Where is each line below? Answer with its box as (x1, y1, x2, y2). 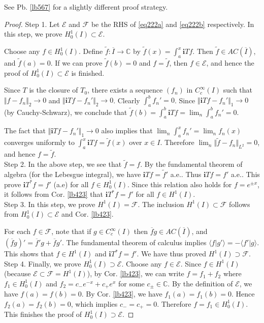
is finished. (71, 67, 105, 78)
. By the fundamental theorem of (140, 159, 243, 169)
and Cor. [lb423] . (61, 209, 114, 219)
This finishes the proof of (4, 309, 82, 319)
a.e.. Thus (170, 169, 202, 180)
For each (4, 226, 30, 237)
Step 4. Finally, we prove (4, 258, 81, 269)
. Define (79, 46, 103, 56)
